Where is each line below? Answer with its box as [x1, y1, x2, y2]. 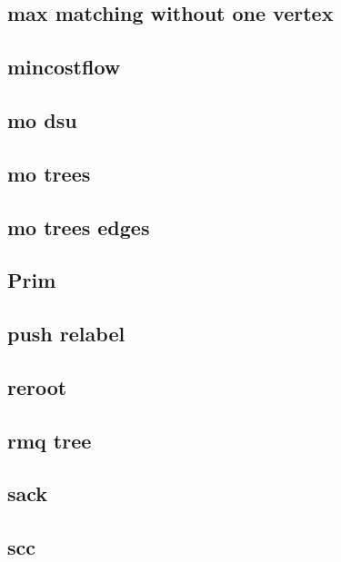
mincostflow [7, 53, 121, 81]
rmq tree [7, 426, 92, 454]
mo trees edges [7, 212, 150, 241]
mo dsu [7, 105, 77, 133]
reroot [7, 372, 67, 400]
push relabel [7, 320, 125, 348]
